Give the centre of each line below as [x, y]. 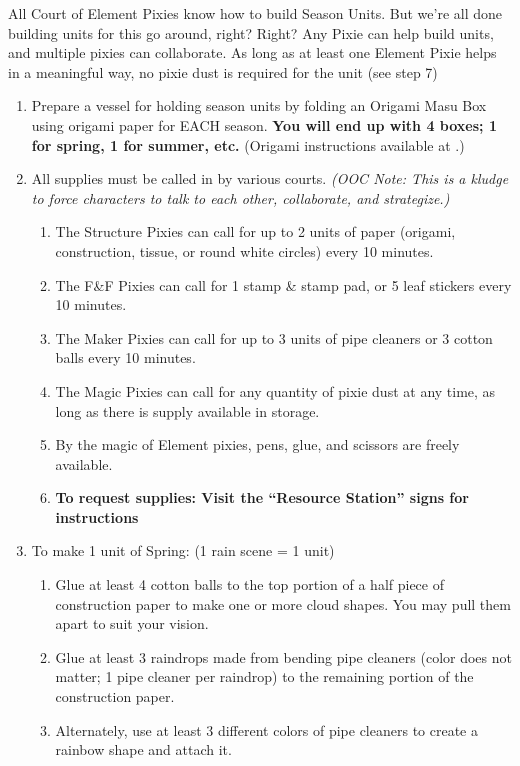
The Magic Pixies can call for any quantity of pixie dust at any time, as [275, 390]
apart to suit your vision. [132, 623]
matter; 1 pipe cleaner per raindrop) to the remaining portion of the [264, 676]
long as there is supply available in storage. [187, 410]
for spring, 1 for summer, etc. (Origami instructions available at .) [248, 144]
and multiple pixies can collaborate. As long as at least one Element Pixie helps [252, 52]
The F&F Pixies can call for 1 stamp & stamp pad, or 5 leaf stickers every [283, 284]
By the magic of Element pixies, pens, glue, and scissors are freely [257, 444]
